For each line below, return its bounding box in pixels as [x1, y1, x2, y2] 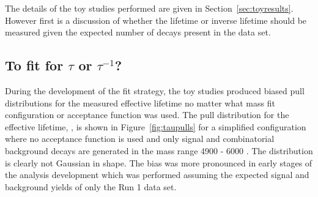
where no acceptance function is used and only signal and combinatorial [5, 132, 275, 145]
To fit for [5, 56, 64, 75]
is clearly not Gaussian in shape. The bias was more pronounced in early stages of [5, 156, 312, 169]
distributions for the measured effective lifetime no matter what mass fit [5, 96, 275, 109]
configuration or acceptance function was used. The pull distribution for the [5, 108, 289, 121]
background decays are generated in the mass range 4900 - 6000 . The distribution [5, 144, 313, 157]
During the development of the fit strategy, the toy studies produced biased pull [5, 84, 305, 97]
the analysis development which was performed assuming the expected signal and [5, 168, 309, 181]
